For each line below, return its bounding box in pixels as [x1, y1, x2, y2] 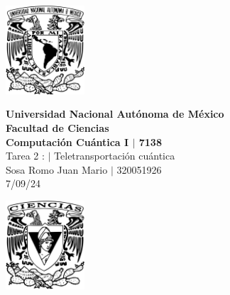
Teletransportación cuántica [54, 148, 175, 163]
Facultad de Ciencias [6, 120, 109, 135]
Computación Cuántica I [6, 134, 129, 149]
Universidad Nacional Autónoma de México [6, 106, 224, 121]
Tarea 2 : [6, 148, 45, 163]
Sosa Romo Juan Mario [6, 162, 108, 177]
